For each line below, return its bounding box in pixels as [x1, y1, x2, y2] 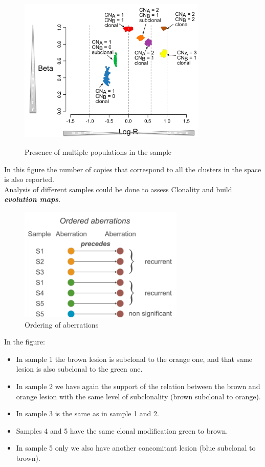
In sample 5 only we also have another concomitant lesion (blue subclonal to [16, 442, 256, 453]
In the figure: [4, 336, 45, 347]
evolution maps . [4, 194, 61, 205]
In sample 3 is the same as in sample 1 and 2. [16, 408, 159, 419]
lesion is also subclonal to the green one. [16, 363, 143, 374]
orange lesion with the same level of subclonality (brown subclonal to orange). [16, 391, 261, 401]
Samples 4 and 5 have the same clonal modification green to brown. [16, 425, 228, 436]
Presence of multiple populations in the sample [25, 147, 172, 157]
